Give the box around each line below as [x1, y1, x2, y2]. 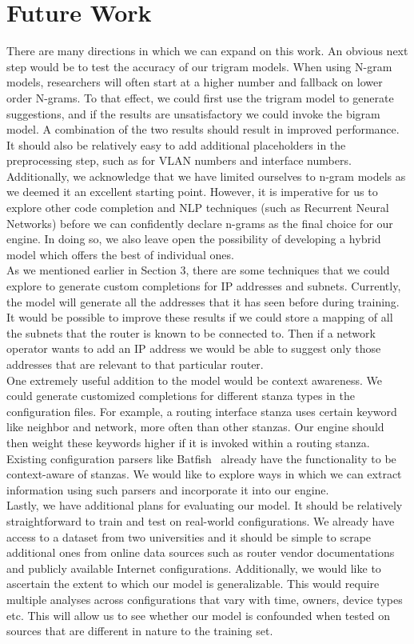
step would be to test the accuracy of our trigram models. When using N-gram [6, 58, 392, 74]
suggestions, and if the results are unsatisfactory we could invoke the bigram [6, 105, 380, 122]
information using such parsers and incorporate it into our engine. [6, 481, 329, 498]
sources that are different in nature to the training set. [6, 622, 273, 639]
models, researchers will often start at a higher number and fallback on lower [6, 74, 383, 90]
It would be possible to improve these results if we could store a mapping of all [6, 309, 393, 326]
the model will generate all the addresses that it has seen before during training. [6, 293, 400, 310]
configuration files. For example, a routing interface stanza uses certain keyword [6, 402, 397, 419]
